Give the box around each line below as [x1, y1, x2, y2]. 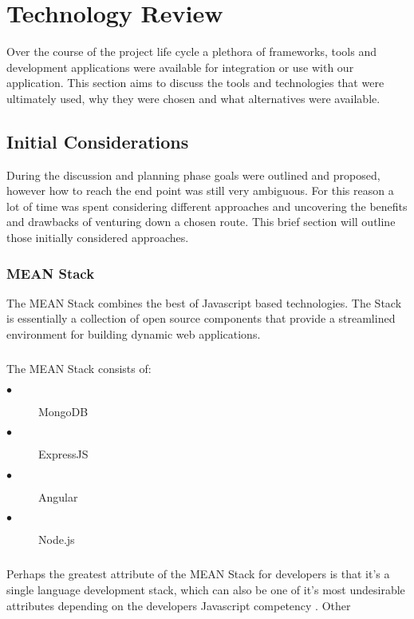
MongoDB [38, 403, 89, 419]
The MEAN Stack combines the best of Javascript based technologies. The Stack [6, 294, 402, 311]
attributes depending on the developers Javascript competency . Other [6, 597, 351, 613]
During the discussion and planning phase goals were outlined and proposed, [6, 166, 380, 183]
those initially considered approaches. [6, 229, 189, 246]
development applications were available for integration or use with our [6, 58, 354, 75]
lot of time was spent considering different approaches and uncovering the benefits [6, 197, 408, 214]
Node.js [38, 531, 75, 548]
